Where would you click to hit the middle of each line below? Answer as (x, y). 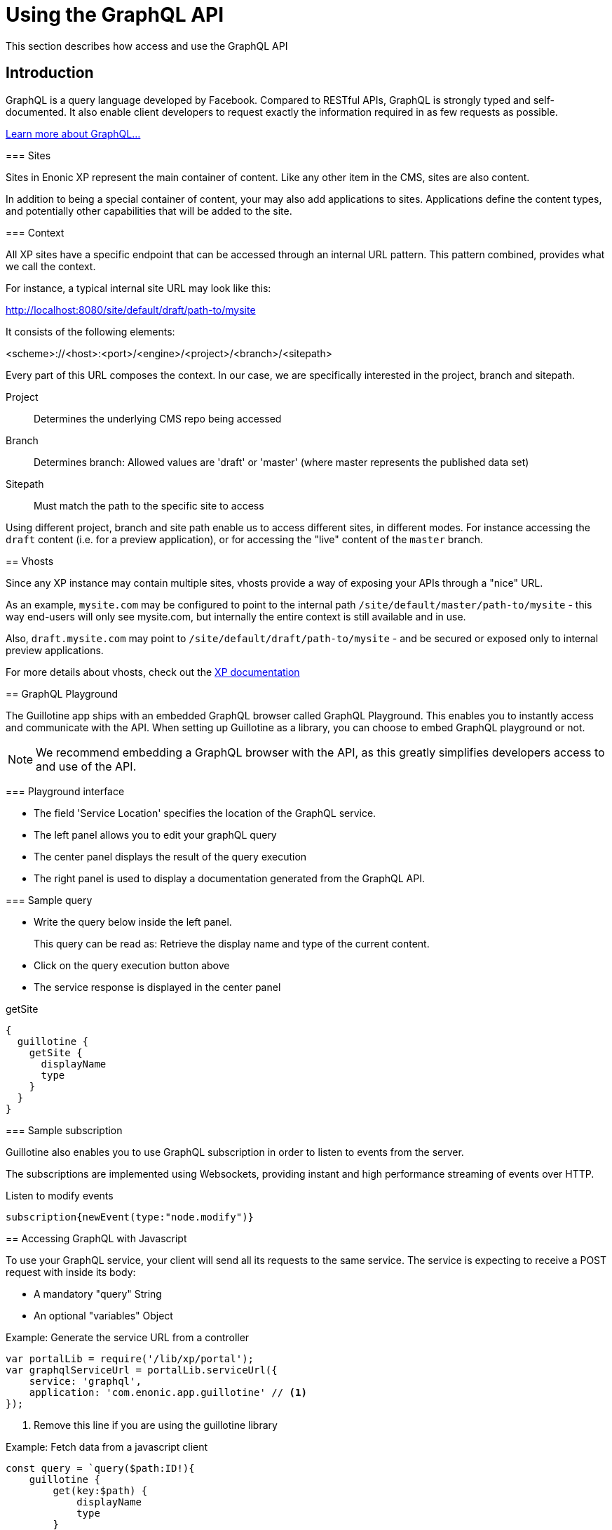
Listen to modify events (60, 1195)
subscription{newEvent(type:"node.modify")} (130, 1217)
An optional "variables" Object (103, 1315)
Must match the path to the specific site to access (149, 505)
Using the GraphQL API (115, 15)
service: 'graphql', (85, 1381)
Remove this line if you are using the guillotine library (156, 1425)
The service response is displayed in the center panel (157, 987)
